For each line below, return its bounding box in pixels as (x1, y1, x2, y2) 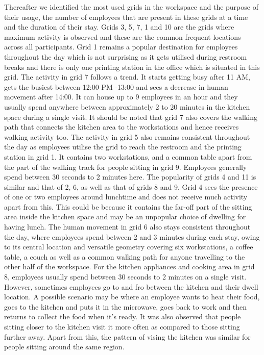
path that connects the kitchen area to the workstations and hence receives (4, 121, 239, 132)
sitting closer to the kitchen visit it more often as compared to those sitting (4, 321, 240, 332)
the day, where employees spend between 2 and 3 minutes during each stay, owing (4, 231, 260, 242)
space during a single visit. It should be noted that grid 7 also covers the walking (4, 111, 258, 122)
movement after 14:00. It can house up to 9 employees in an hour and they (4, 91, 238, 102)
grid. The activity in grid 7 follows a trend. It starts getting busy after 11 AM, (4, 71, 250, 82)
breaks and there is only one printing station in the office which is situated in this (4, 61, 260, 72)
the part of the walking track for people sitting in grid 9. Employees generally (4, 161, 247, 172)
